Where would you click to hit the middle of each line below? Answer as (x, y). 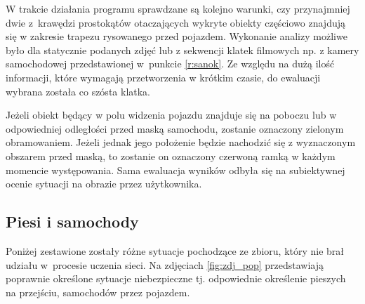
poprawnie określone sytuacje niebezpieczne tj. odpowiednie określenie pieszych (176, 278)
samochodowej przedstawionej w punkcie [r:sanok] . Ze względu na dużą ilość (170, 64)
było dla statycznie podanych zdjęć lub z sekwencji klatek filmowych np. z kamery (182, 49)
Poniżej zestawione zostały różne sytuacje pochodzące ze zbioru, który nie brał (175, 250)
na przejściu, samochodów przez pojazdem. (98, 292)
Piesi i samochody (72, 222)
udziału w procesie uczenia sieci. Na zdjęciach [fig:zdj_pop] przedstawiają (165, 264)
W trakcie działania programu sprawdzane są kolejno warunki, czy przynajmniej (178, 8)
